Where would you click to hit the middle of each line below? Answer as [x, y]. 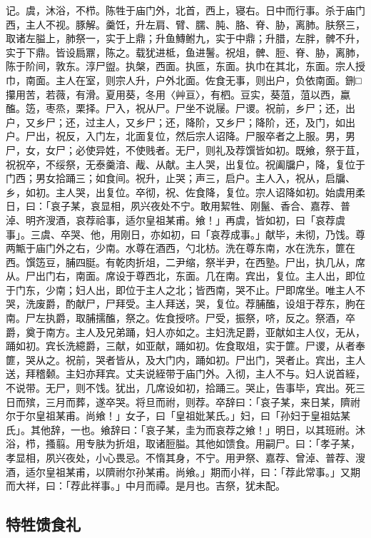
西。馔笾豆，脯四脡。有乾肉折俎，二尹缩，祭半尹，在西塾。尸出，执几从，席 [185, 262]
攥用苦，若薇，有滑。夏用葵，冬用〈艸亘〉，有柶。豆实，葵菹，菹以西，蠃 [178, 94]
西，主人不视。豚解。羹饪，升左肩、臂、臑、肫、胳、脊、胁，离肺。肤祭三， [185, 24]
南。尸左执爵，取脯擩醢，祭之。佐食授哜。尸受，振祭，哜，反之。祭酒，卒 [181, 318]
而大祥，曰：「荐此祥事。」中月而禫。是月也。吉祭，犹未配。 [146, 486]
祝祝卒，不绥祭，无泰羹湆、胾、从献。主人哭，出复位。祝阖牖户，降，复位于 [185, 164]
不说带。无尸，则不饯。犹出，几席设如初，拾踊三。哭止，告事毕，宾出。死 [181, 388]
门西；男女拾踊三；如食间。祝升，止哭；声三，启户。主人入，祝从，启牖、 [181, 178]
